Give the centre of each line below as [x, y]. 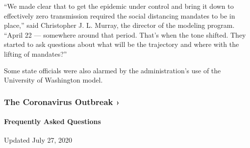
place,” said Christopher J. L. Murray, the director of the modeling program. [119, 25]
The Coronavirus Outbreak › [62, 101]
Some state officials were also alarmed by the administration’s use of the [112, 70]
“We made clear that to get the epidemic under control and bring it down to [119, 6]
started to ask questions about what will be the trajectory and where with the [122, 44]
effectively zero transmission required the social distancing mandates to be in [120, 15]
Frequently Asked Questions [52, 121]
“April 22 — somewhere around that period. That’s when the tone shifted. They [125, 34]
